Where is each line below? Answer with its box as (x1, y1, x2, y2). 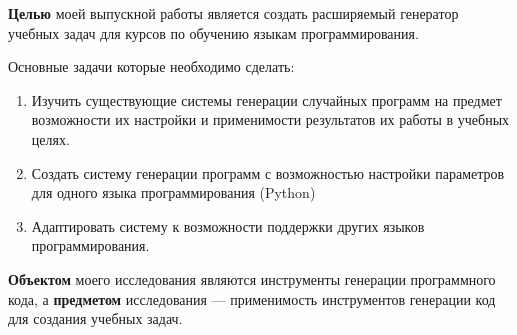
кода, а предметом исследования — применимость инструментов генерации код (8, 288, 496, 309)
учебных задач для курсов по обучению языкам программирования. (8, 22, 419, 43)
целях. (31, 128, 70, 149)
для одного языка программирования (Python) (31, 182, 316, 203)
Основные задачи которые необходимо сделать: (8, 56, 295, 77)
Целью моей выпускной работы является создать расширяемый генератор (8, 3, 459, 23)
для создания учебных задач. (8, 308, 183, 329)
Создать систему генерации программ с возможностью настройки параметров (31, 162, 505, 183)
